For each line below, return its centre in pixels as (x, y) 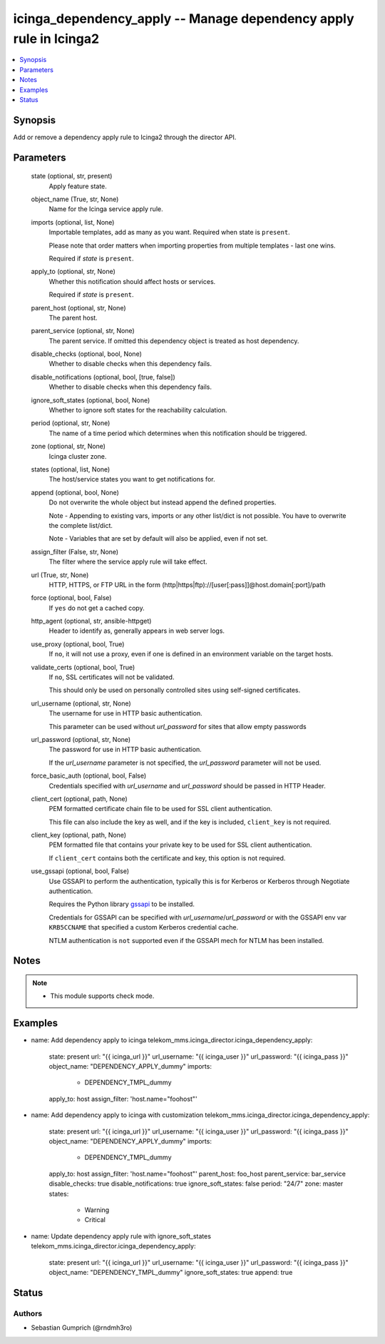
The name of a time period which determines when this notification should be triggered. (178, 433)
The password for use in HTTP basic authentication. (125, 750)
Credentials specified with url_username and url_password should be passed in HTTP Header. (187, 785)
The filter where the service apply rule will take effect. (128, 562)
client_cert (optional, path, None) (79, 798)
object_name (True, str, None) (75, 199)
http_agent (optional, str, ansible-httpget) (91, 621)
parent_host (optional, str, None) (78, 307)
